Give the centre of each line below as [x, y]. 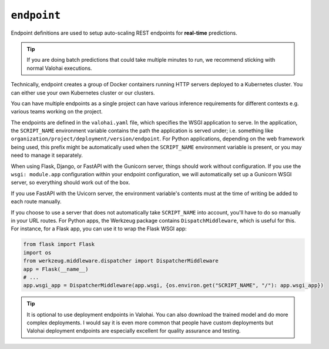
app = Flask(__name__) [56, 269]
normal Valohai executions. [59, 68]
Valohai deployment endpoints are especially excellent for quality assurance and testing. [134, 331]
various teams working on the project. [57, 112]
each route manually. [36, 202]
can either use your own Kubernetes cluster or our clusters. [83, 93]
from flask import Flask [59, 244]
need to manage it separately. [47, 155]
